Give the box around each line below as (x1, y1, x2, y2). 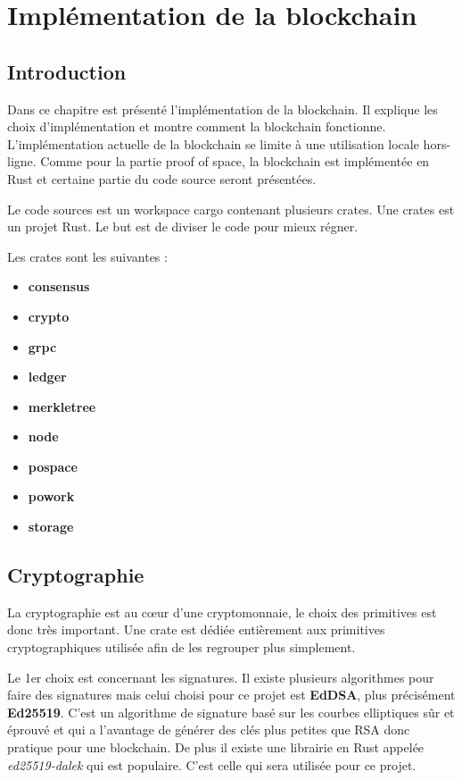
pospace (28, 457, 78, 475)
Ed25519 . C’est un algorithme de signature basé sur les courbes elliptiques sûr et (7, 702, 455, 721)
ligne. (7, 152, 37, 171)
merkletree (28, 397, 96, 415)
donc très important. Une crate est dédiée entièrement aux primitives (7, 620, 385, 639)
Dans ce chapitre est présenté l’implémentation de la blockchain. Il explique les (7, 99, 438, 118)
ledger (28, 367, 67, 386)
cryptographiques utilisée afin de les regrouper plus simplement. (7, 638, 356, 657)
